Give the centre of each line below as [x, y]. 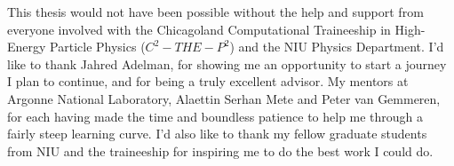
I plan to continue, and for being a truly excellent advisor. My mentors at [208, 81]
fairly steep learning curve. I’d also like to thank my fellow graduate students [217, 134]
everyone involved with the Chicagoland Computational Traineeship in [199, 29]
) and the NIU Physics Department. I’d [337, 47]
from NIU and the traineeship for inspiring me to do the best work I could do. [220, 150]
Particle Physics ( [98, 47]
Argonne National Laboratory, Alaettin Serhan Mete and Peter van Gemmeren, [224, 98]
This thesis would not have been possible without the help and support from [215, 12]
